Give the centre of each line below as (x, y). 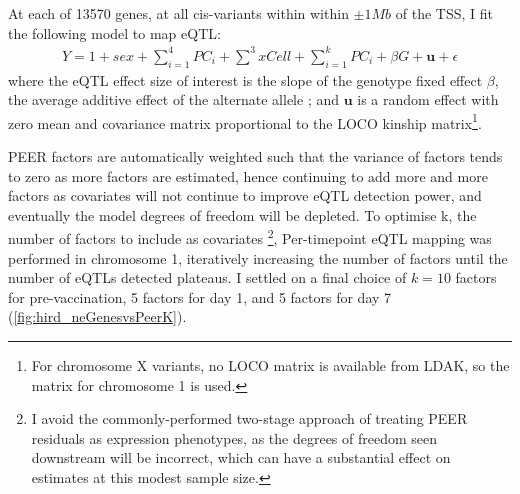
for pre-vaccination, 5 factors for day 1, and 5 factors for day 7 (200, 296)
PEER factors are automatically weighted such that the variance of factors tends (255, 155)
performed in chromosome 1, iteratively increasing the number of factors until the (258, 257)
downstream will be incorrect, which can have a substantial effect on (241, 457)
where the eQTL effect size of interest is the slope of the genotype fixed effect (245, 79)
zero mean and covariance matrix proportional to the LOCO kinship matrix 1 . (245, 121)
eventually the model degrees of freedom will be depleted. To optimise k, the (242, 214)
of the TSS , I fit (444, 13)
